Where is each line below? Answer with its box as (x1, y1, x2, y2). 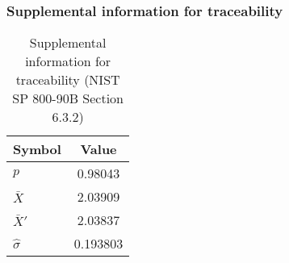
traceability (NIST (15, 70, 120, 90)
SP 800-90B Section (12, 89, 124, 108)
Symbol (13, 140, 61, 159)
